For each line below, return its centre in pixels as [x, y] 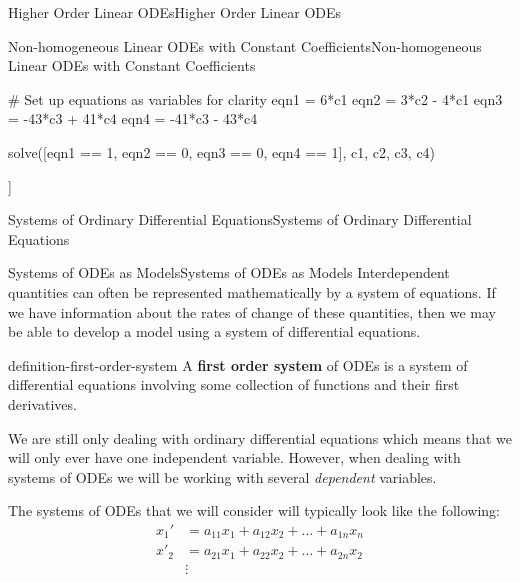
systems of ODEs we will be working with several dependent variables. [222, 476]
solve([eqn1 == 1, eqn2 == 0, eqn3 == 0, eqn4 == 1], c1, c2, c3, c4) [222, 151]
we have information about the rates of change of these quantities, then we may [252, 311]
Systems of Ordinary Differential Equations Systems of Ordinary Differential [240, 219]
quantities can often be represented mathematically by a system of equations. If [252, 291]
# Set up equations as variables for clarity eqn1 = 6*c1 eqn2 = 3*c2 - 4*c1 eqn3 [255, 98]
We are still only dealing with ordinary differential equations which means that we [260, 437]
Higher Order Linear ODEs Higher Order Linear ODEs [175, 12]
